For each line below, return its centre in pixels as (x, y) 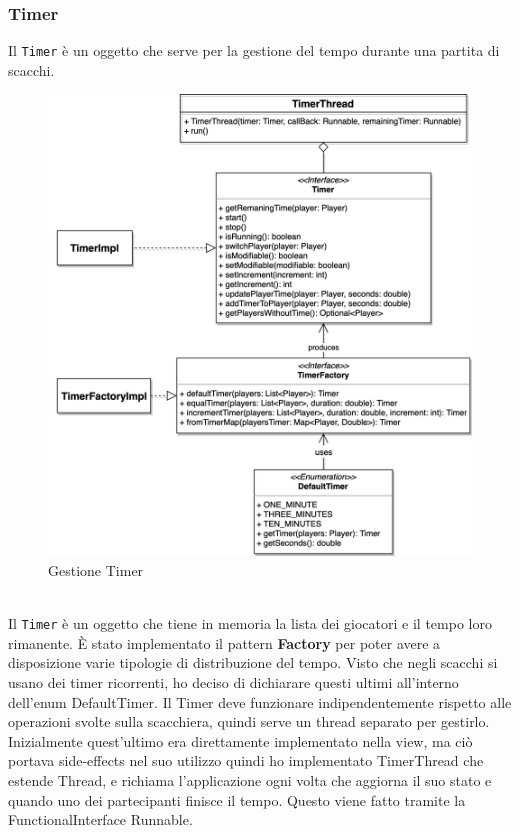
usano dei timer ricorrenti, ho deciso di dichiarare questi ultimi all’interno (233, 681)
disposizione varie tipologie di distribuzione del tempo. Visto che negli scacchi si (253, 662)
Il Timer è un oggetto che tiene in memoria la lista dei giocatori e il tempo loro (250, 623)
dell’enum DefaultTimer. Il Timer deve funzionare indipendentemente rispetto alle (260, 701)
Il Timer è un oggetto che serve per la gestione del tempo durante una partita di (254, 50)
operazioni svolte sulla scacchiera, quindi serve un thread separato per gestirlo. (249, 721)
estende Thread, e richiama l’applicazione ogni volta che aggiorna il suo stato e (250, 779)
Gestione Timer (96, 569)
